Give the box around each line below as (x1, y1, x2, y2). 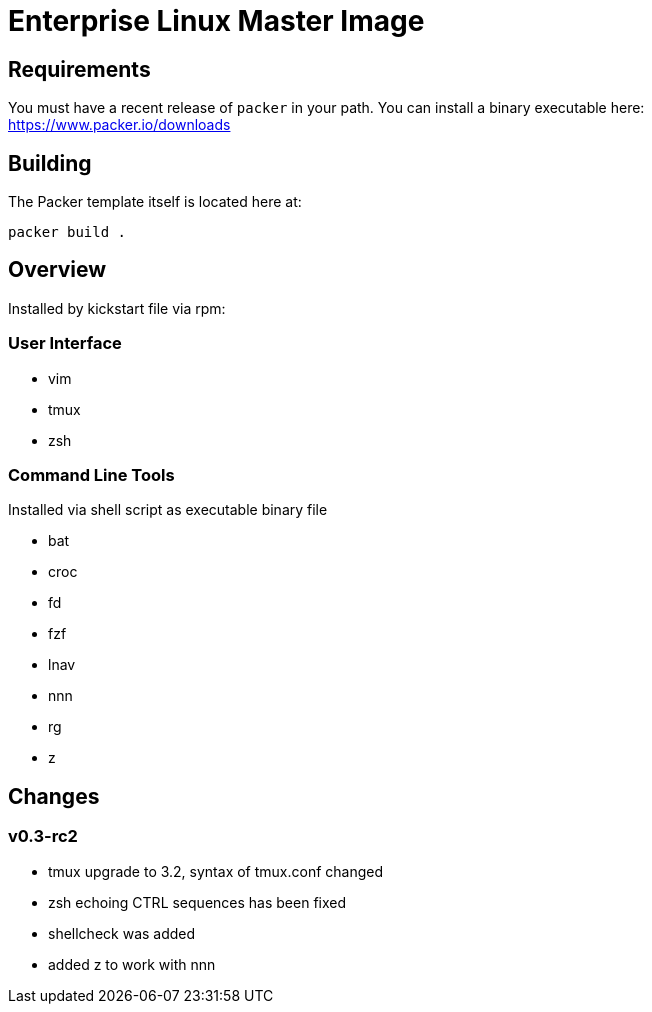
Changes (8, 783, 100, 809)
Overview (8, 257, 107, 283)
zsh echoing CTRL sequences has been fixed (48, 893, 347, 911)
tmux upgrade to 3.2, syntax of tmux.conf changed (48, 862, 384, 880)
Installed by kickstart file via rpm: (8, 299, 226, 317)
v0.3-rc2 (8, 826, 78, 847)
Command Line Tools (8, 464, 175, 485)
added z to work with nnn (48, 955, 216, 973)
